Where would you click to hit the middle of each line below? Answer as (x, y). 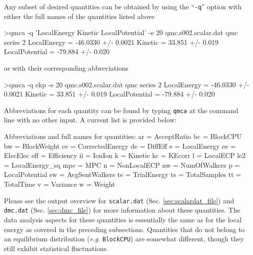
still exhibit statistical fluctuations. (56, 248)
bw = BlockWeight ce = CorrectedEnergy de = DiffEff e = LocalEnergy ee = (120, 146)
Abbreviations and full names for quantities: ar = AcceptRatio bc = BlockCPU (123, 136)
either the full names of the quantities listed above (79, 16)
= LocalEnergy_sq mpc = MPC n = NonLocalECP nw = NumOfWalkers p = (122, 165)
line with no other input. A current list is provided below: (90, 120)
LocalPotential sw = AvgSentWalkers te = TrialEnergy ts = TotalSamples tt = (123, 174)
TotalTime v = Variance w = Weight (60, 184)
